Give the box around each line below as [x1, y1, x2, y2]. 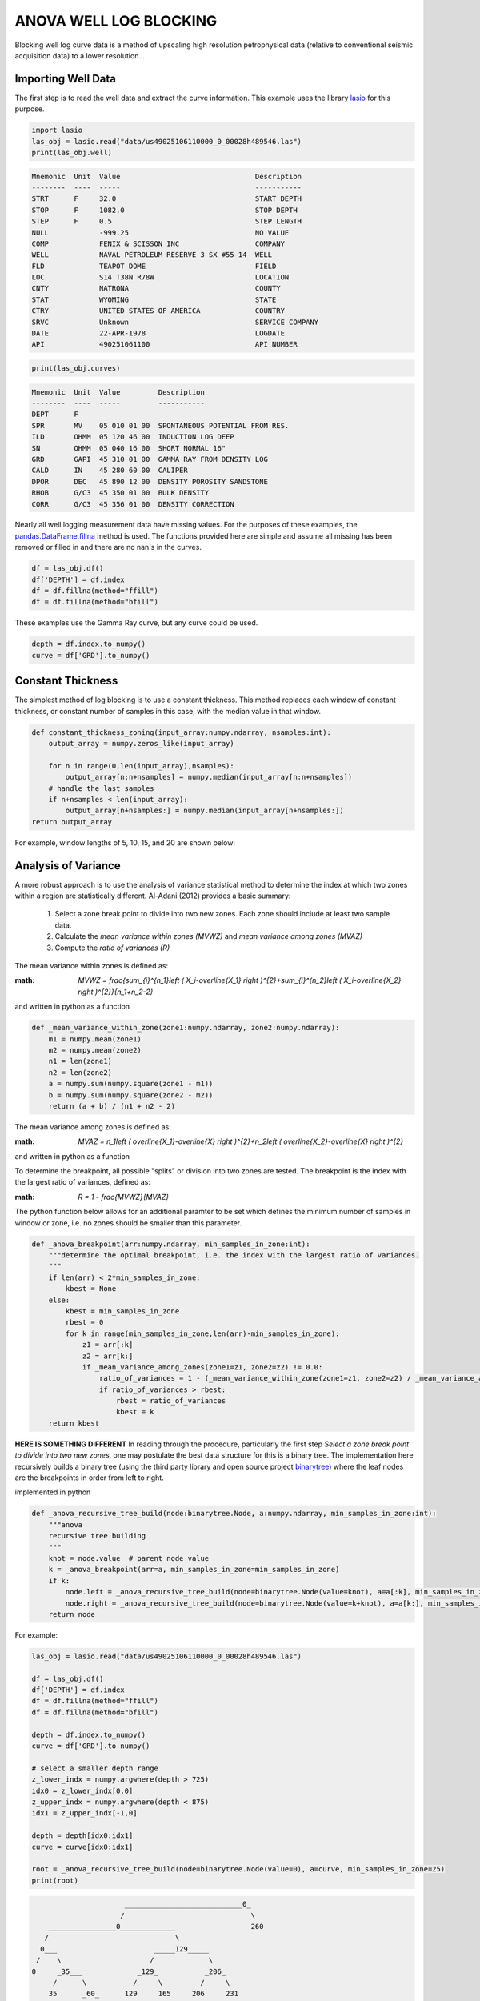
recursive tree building [48, 1531, 146, 1541]
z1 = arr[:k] [82, 1341, 134, 1349]
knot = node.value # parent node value [48, 1554, 210, 1562]
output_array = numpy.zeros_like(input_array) [48, 739, 235, 748]
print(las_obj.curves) [31, 364, 121, 373]
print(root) [31, 1875, 79, 1885]
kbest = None [65, 1285, 117, 1293]
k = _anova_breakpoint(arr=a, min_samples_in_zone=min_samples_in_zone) [48, 1565, 340, 1574]
